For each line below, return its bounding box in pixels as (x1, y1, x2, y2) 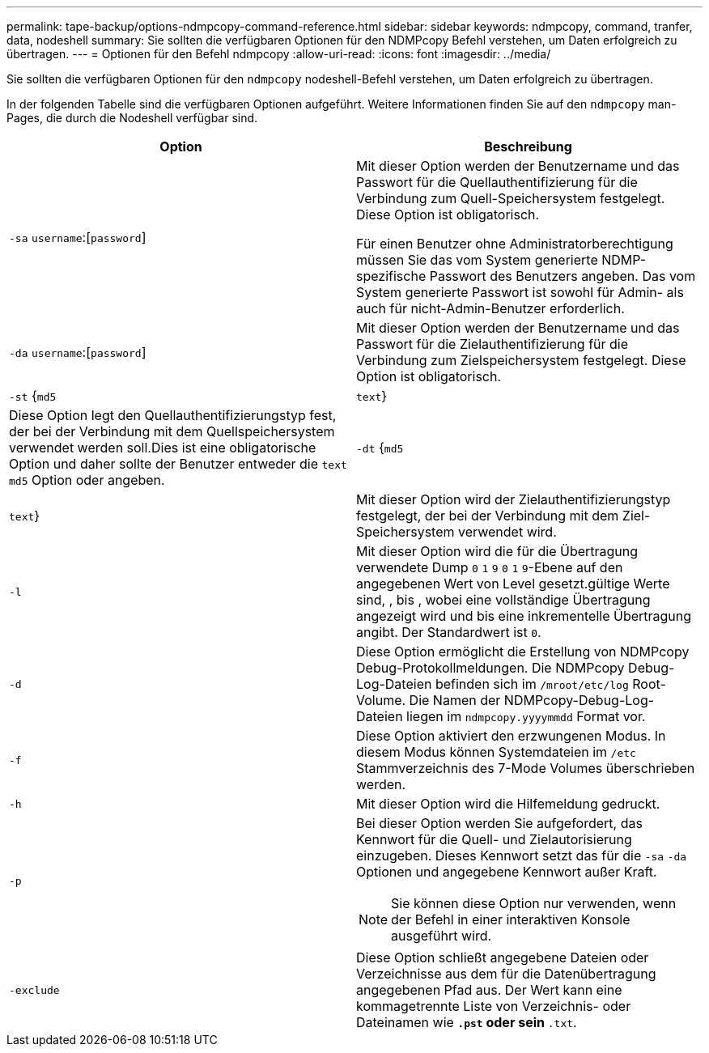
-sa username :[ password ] (9, 229, 146, 245)
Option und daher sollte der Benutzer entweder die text (9, 456, 347, 472)
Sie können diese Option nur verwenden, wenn (391, 895, 677, 911)
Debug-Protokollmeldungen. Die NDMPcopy (356, 660, 625, 676)
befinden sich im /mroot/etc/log (435, 676, 629, 692)
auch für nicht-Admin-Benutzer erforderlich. (356, 300, 625, 316)
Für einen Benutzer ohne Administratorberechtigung (356, 236, 673, 252)
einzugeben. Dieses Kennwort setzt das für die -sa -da (356, 847, 687, 864)
